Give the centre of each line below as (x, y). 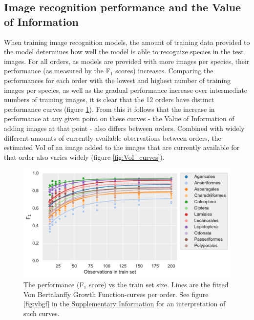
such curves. (42, 313)
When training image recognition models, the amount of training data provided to (127, 42)
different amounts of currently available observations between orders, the (113, 138)
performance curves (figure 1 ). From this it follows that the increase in (109, 109)
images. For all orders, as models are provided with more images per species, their (127, 61)
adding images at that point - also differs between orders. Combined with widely (124, 128)
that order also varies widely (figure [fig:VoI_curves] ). (84, 157)
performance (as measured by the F (57, 71)
